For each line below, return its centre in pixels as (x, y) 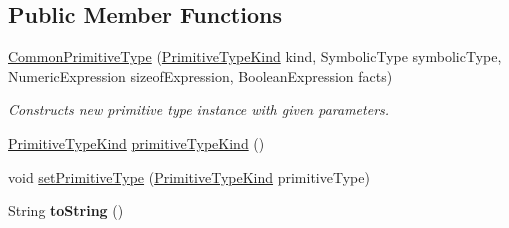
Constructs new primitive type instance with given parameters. (199, 109)
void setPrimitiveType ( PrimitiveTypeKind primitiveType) (189, 176)
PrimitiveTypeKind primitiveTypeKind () (136, 142)
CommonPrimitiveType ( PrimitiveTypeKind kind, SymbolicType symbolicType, (255, 56)
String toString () (66, 210)
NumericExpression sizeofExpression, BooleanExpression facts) (200, 75)
